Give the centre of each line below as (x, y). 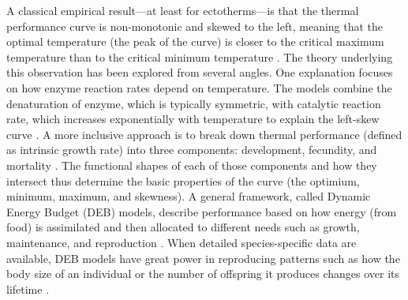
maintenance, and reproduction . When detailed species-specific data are (182, 242)
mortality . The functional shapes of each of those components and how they (192, 165)
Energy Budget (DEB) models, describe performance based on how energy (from (202, 211)
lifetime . (28, 289)
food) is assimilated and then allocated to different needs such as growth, (183, 227)
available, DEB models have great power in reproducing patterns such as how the (203, 258)
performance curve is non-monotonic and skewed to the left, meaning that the (195, 26)
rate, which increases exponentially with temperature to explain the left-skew (193, 119)
